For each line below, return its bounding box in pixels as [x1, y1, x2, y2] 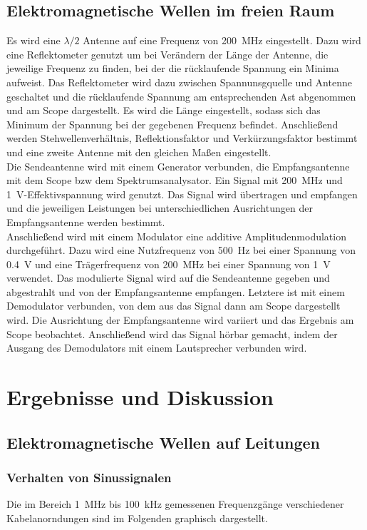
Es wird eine [6, 33, 61, 48]
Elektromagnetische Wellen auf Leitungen [6, 431, 321, 453]
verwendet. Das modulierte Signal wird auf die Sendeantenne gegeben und [6, 270, 330, 285]
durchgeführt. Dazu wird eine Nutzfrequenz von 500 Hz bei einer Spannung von [6, 243, 356, 258]
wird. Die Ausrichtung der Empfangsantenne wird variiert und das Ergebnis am [6, 312, 354, 327]
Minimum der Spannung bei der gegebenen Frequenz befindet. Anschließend [6, 116, 338, 131]
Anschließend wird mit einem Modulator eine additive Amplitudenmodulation [6, 228, 346, 243]
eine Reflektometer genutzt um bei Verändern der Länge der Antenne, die [6, 46, 329, 61]
